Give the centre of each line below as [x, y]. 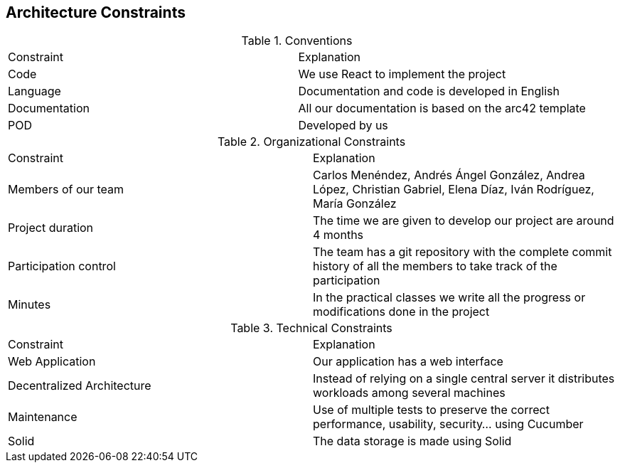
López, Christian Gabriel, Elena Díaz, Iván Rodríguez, [454, 190]
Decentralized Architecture [80, 386]
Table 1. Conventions [297, 41]
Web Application [52, 362]
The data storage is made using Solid [412, 441]
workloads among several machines [409, 393]
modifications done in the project [401, 312]
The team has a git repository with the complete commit [463, 252]
